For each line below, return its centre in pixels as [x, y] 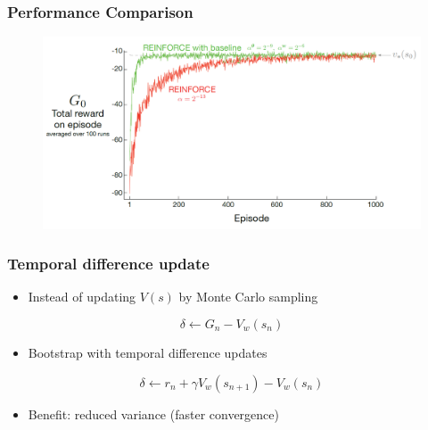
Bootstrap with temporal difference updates [148, 352]
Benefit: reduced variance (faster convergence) [153, 413]
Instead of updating [82, 297]
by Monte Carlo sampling [248, 297]
